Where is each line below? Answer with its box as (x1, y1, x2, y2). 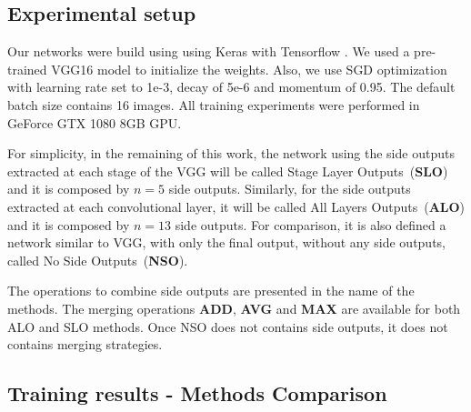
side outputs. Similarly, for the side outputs (168, 179, 411, 198)
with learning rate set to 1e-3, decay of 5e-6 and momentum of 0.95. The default (7, 77, 456, 96)
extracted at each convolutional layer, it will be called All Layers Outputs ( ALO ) (7, 196, 466, 216)
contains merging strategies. (7, 335, 163, 354)
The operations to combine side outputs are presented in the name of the (7, 281, 415, 300)
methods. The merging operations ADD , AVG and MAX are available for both (7, 298, 461, 317)
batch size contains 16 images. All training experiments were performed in (7, 95, 420, 114)
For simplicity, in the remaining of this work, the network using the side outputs (7, 144, 455, 163)
